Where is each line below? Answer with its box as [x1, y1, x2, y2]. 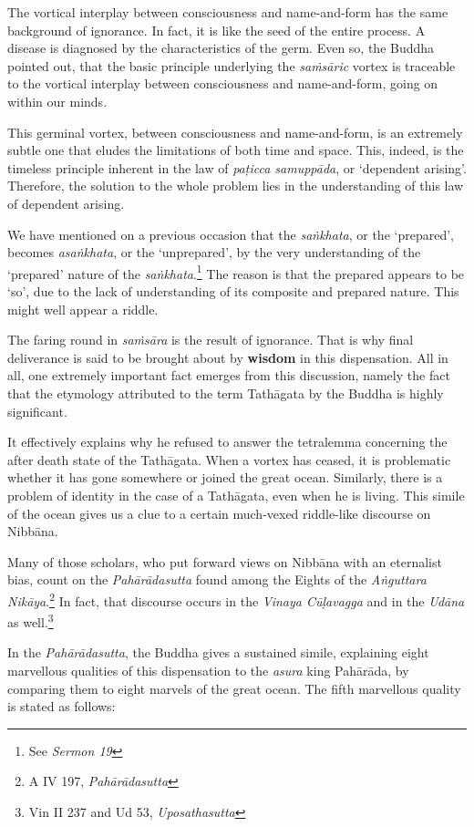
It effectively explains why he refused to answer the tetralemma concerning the [7, 432, 448, 451]
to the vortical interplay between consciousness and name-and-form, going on [7, 74, 438, 93]
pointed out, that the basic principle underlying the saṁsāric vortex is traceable [7, 56, 456, 75]
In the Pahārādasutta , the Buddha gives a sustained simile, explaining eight [7, 643, 429, 662]
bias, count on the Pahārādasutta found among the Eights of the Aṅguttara [7, 570, 427, 589]
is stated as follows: [7, 697, 116, 716]
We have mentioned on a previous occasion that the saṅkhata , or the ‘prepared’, [7, 224, 454, 243]
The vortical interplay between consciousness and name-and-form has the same [7, 3, 448, 21]
